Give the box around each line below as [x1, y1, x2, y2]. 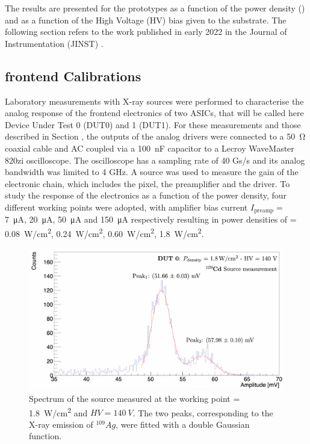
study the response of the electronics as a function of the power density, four [5, 189, 287, 202]
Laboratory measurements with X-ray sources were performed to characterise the [5, 94, 304, 107]
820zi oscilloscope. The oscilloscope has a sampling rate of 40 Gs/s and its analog [5, 153, 305, 166]
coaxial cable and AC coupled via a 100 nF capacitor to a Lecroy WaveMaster [5, 141, 294, 154]
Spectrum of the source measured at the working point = [29, 392, 240, 405]
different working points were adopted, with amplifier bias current [5, 200, 248, 213]
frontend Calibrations [5, 66, 141, 85]
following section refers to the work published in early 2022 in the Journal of [5, 25, 287, 38]
